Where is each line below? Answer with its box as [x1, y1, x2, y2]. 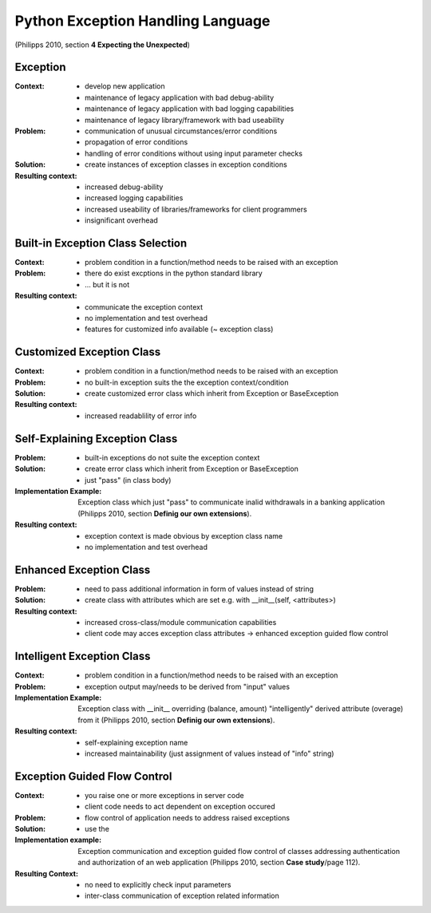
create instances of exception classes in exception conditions [85, 160, 287, 169]
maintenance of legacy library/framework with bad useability [85, 115, 285, 125]
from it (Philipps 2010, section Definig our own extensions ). [77, 715, 275, 725]
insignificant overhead [85, 215, 159, 225]
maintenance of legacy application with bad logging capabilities [85, 104, 295, 113]
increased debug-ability [85, 182, 164, 192]
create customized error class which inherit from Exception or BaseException [85, 389, 339, 398]
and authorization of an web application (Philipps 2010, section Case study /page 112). [77, 858, 361, 868]
